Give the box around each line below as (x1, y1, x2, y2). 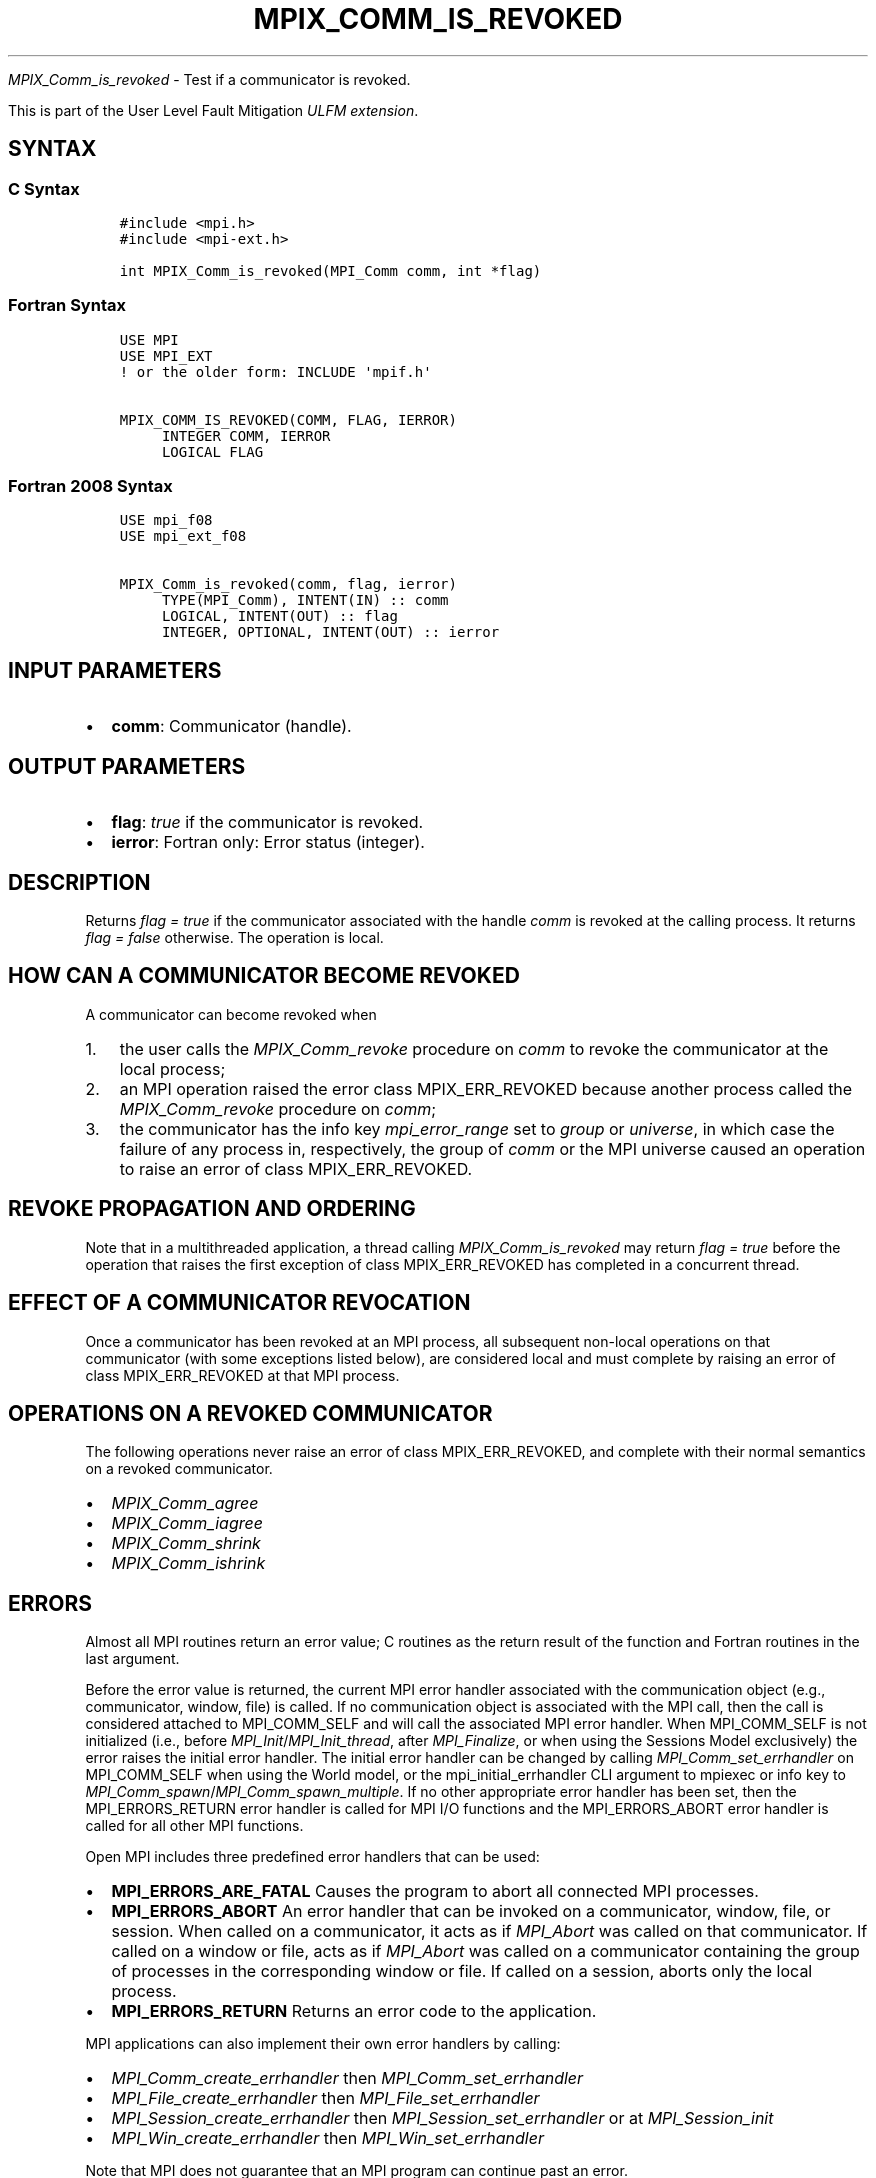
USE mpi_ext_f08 (119, 528, 247, 545)
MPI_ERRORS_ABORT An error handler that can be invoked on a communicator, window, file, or (111, 1901, 831, 1922)
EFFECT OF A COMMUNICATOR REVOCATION (8, 1290, 471, 1316)
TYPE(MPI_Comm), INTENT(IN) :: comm (161, 592, 449, 609)
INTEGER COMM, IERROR (161, 427, 331, 444)
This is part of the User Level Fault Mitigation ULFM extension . (8, 101, 419, 119)
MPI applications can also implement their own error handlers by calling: (85, 2035, 561, 2053)
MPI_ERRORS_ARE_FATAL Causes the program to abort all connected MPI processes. (111, 1881, 759, 1902)
